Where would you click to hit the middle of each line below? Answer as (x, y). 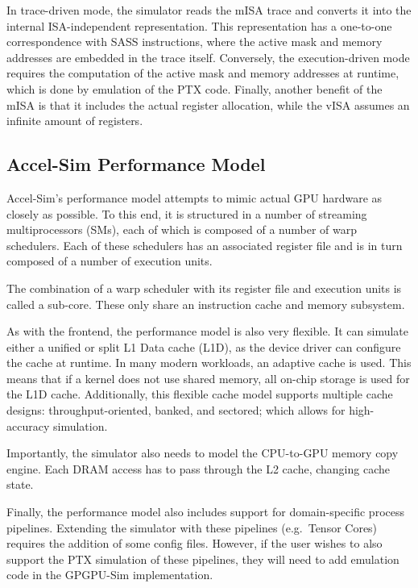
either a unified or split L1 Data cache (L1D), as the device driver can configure (204, 346)
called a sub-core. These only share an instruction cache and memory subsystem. (206, 304)
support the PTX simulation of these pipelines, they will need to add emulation (203, 559)
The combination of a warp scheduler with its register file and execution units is (204, 288)
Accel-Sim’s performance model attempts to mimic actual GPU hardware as (195, 197)
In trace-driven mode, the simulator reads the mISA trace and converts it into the (209, 10)
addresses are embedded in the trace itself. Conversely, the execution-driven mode (208, 57)
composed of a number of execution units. (110, 261)
